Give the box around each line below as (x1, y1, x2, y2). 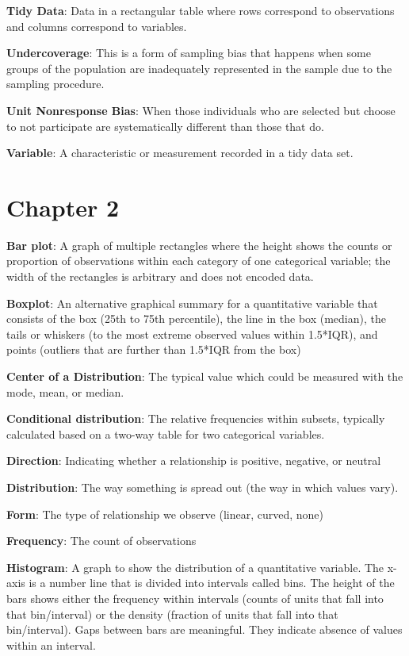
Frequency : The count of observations (6, 532, 197, 549)
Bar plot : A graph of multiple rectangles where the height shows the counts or (6, 236, 392, 253)
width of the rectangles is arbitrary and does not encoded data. (6, 268, 314, 285)
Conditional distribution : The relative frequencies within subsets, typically (6, 410, 385, 427)
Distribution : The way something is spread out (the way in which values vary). (6, 479, 399, 495)
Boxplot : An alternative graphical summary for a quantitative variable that (6, 294, 378, 311)
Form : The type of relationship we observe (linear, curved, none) (6, 505, 324, 522)
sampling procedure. (6, 75, 105, 92)
